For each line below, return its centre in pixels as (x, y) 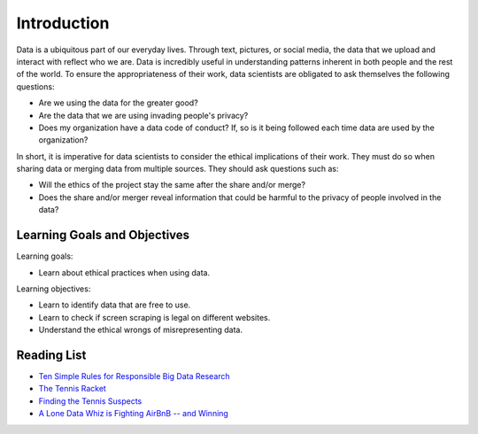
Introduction (63, 23)
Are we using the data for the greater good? (118, 103)
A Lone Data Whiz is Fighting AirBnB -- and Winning (134, 414)
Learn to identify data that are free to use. (115, 305)
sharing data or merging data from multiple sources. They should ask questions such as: (177, 169)
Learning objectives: (54, 289)
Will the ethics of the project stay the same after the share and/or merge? (172, 185)
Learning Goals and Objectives (103, 235)
